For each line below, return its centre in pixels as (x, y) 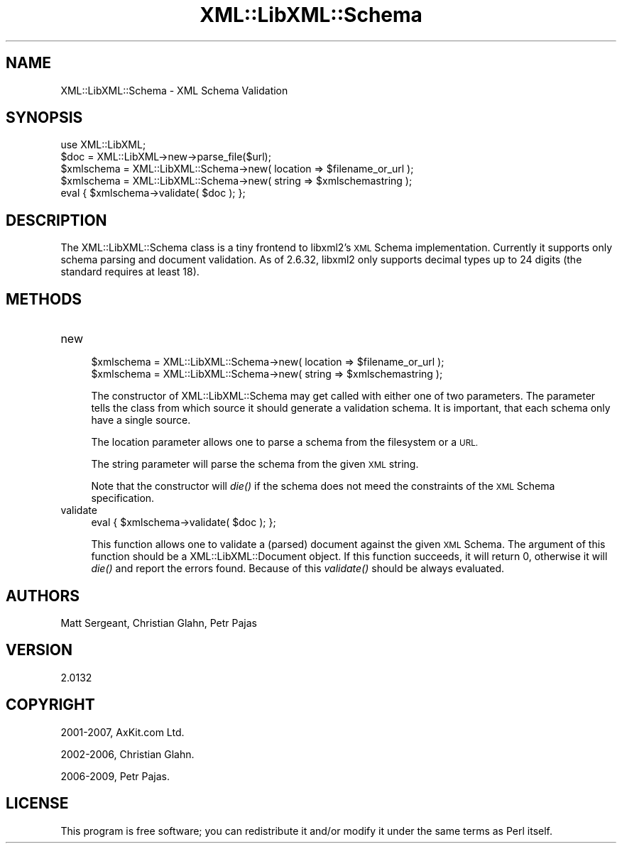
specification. (123, 498)
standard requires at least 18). (130, 272)
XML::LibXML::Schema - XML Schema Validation (174, 90)
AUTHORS (43, 596)
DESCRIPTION (56, 220)
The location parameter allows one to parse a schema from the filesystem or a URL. (285, 442)
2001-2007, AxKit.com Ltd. (122, 732)
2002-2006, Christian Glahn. (127, 754)
